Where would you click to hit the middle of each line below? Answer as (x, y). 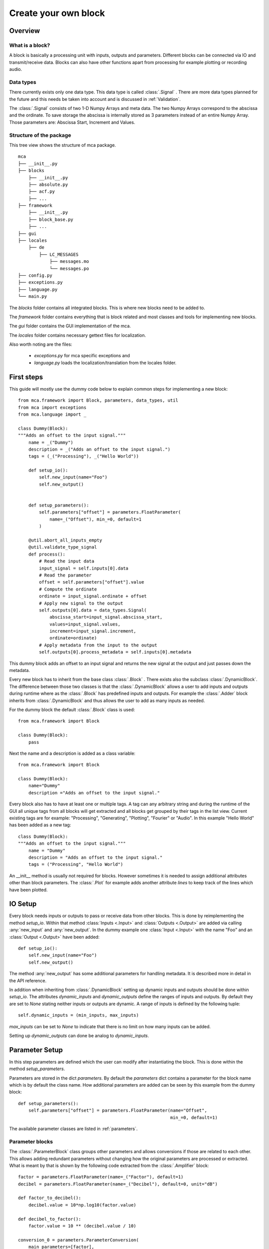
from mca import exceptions (52, 407)
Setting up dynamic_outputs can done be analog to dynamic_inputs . (79, 1035)
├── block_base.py (51, 219)
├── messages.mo (69, 262)
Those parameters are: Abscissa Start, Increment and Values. (72, 122)
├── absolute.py (48, 184)
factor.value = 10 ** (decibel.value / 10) (82, 1226)
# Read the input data (67, 561)
